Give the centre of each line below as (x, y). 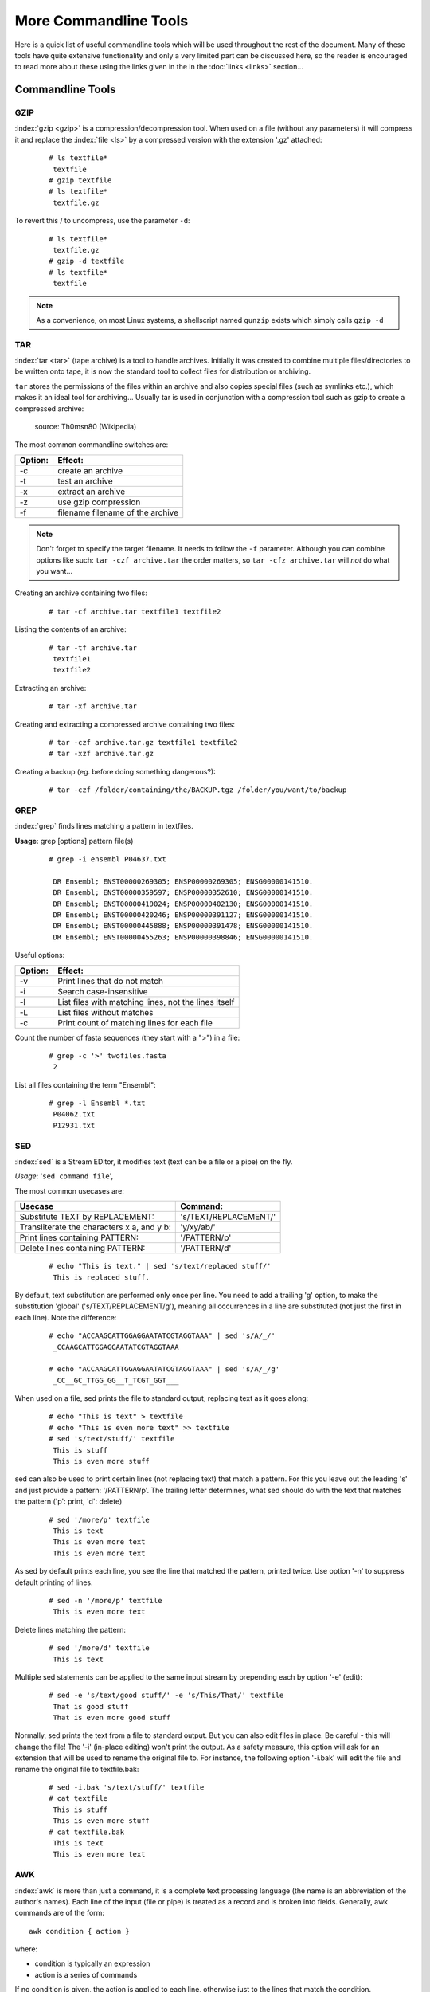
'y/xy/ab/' (198, 1227)
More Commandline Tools (102, 21)
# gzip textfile (80, 180)
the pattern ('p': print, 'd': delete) (68, 1501)
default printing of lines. (54, 1582)
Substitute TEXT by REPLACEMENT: (87, 1217)
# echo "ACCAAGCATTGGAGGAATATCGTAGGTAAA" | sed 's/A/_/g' (164, 1369)
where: (26, 1949)
